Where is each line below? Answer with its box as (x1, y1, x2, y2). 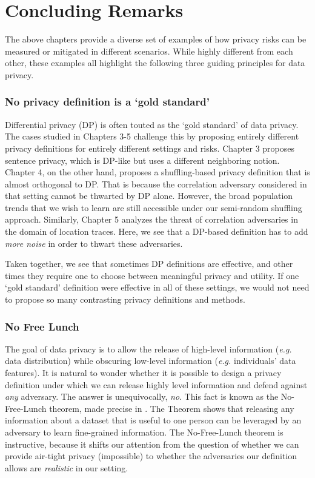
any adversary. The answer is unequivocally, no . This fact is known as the (5, 390, 279, 403)
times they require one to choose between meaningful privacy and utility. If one (5, 269, 299, 281)
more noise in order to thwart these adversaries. (5, 237, 183, 249)
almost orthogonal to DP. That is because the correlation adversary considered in (5, 177, 307, 190)
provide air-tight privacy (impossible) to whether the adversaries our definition (5, 449, 297, 462)
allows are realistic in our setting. (5, 461, 128, 474)
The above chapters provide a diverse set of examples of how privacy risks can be (5, 33, 307, 45)
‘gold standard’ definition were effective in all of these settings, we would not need (5, 281, 310, 294)
